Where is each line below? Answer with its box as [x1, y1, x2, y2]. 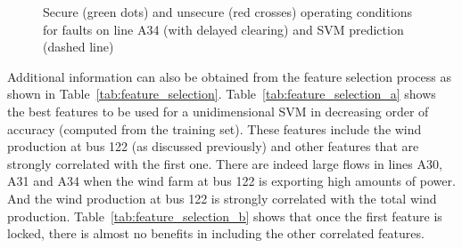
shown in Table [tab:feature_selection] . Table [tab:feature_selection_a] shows [7, 84, 436, 103]
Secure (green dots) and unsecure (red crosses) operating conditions [43, 3, 413, 20]
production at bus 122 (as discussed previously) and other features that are [7, 137, 419, 156]
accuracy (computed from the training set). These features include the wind [7, 119, 422, 138]
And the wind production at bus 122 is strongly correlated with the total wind [7, 188, 437, 207]
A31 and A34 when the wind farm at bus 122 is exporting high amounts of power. [7, 172, 456, 190]
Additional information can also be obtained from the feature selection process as [7, 67, 451, 85]
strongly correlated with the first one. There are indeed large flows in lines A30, [7, 154, 442, 172]
